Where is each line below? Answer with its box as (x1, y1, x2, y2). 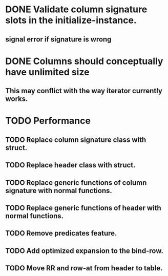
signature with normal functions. (5, 186, 113, 195)
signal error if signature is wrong (5, 35, 112, 44)
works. (5, 95, 28, 103)
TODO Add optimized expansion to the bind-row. (5, 246, 164, 255)
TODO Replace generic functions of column (5, 178, 147, 187)
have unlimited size (5, 66, 90, 78)
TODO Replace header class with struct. (5, 161, 136, 169)
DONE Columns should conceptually (5, 55, 163, 67)
